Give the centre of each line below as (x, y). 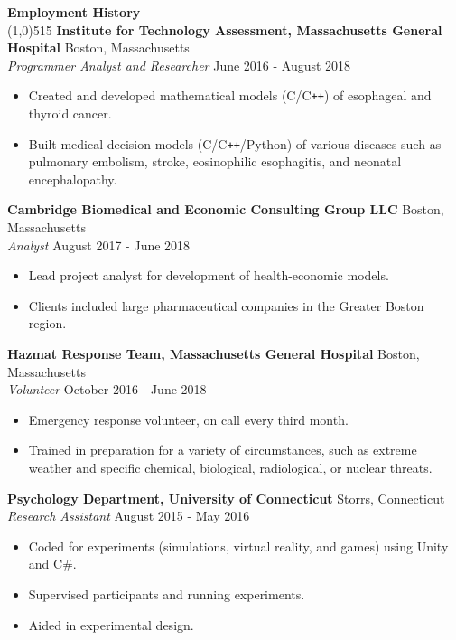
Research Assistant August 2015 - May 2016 (129, 516)
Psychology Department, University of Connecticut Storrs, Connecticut (226, 498)
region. (47, 323)
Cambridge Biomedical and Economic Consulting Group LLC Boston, (226, 209)
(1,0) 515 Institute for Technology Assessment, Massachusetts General (225, 29)
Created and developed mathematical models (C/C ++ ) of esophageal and (230, 95)
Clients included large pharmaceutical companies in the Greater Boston (226, 305)
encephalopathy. (73, 179)
